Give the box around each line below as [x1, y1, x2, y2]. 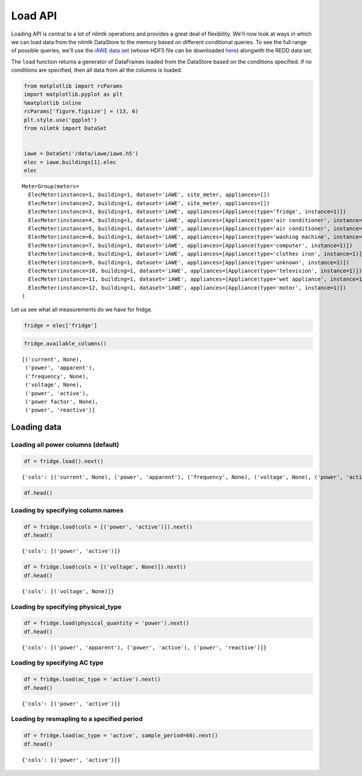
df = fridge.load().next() [24, 457, 104, 465]
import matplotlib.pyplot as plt [24, 91, 123, 98]
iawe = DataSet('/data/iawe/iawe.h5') [24, 150, 139, 157]
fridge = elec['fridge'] [24, 322, 98, 329]
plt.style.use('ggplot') [24, 116, 98, 123]
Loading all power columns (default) [11, 440, 119, 449]
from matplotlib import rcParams [24, 83, 123, 90]
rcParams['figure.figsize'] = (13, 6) [24, 108, 139, 115]
